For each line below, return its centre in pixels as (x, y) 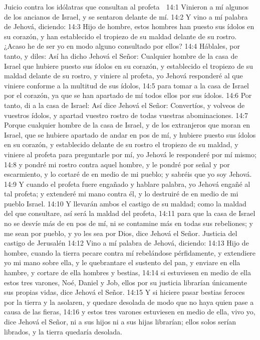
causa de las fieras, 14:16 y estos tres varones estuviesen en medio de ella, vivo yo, (130, 312)
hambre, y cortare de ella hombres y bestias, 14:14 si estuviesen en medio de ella (127, 272)
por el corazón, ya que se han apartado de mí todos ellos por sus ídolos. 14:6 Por (128, 95)
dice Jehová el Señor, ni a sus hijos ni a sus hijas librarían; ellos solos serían (120, 321)
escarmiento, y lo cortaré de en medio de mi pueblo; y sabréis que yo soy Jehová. (128, 174)
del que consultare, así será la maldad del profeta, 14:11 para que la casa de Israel (130, 213)
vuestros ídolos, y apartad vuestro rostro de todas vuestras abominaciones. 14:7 (126, 115)
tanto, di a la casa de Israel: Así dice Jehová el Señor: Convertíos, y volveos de (124, 105)
